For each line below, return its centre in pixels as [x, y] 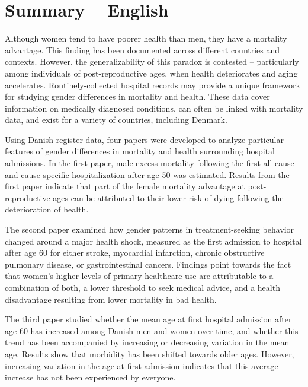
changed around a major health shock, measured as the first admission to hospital [153, 241]
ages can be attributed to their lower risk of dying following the [168, 197]
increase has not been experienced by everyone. [90, 377]
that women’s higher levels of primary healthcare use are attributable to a [139, 276]
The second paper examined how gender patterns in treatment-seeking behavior [150, 229]
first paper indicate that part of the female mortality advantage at [125, 186]
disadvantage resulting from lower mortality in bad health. [111, 299]
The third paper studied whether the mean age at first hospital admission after [148, 319]
